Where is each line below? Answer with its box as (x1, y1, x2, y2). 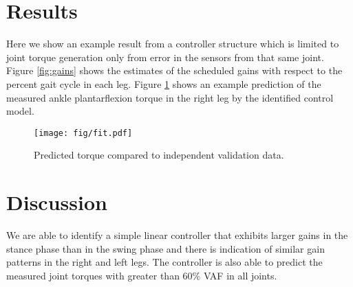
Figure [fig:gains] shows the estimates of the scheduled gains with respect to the (6, 63, 343, 78)
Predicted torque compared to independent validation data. (34, 148, 284, 162)
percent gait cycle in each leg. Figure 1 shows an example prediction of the (6, 76, 321, 91)
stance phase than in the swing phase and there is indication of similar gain (6, 241, 325, 255)
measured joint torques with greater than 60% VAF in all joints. (6, 268, 277, 282)
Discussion (6, 188, 107, 216)
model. (6, 104, 34, 118)
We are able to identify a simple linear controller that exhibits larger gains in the (6, 228, 348, 242)
